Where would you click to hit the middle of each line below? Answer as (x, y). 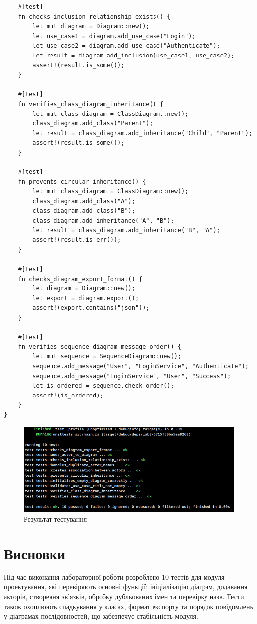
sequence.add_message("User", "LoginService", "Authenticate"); (140, 366)
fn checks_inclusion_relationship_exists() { (94, 17)
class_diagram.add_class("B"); (84, 211)
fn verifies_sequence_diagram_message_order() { (100, 347)
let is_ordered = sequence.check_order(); (103, 386)
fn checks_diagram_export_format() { (80, 279)
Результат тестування (55, 519)
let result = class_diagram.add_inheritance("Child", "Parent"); (142, 133)
